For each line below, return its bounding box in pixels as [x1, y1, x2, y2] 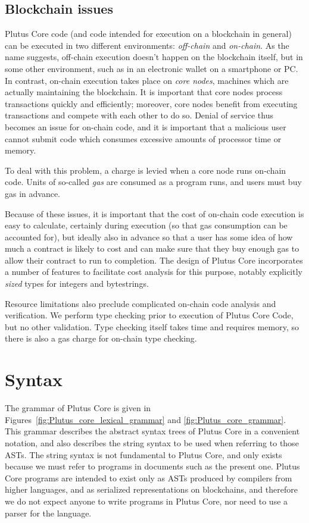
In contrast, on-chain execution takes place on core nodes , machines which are [5, 74, 289, 86]
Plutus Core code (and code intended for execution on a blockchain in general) [5, 27, 292, 40]
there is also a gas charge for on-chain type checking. [5, 332, 197, 345]
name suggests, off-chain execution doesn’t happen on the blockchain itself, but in [5, 51, 303, 63]
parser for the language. [5, 506, 92, 519]
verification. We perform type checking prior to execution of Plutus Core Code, [5, 309, 294, 321]
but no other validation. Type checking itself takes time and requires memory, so [5, 320, 299, 333]
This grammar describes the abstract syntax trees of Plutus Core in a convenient [5, 425, 300, 437]
